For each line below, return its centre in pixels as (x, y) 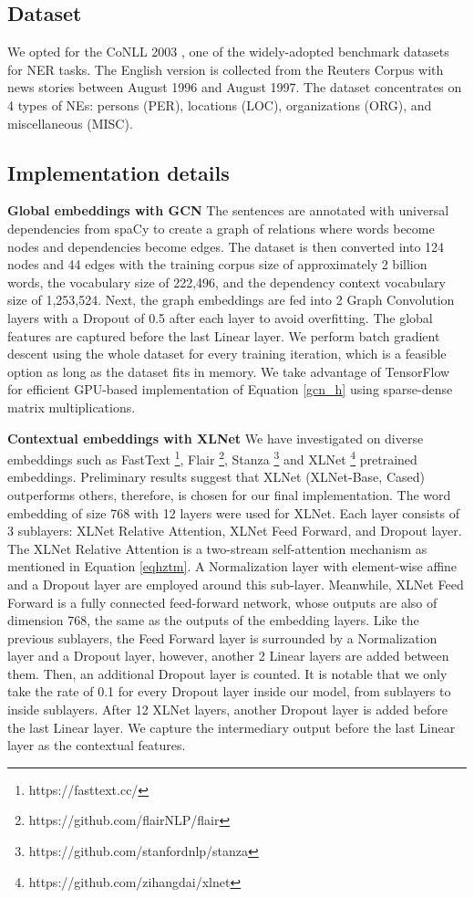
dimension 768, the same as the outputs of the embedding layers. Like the (213, 620)
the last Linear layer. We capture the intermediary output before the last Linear (232, 727)
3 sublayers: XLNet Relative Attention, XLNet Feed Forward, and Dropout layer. (235, 531)
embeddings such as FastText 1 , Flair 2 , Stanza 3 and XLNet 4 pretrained (212, 458)
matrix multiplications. (72, 407)
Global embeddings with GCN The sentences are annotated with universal (228, 210)
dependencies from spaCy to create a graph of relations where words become (221, 228)
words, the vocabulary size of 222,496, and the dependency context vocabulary (227, 282)
